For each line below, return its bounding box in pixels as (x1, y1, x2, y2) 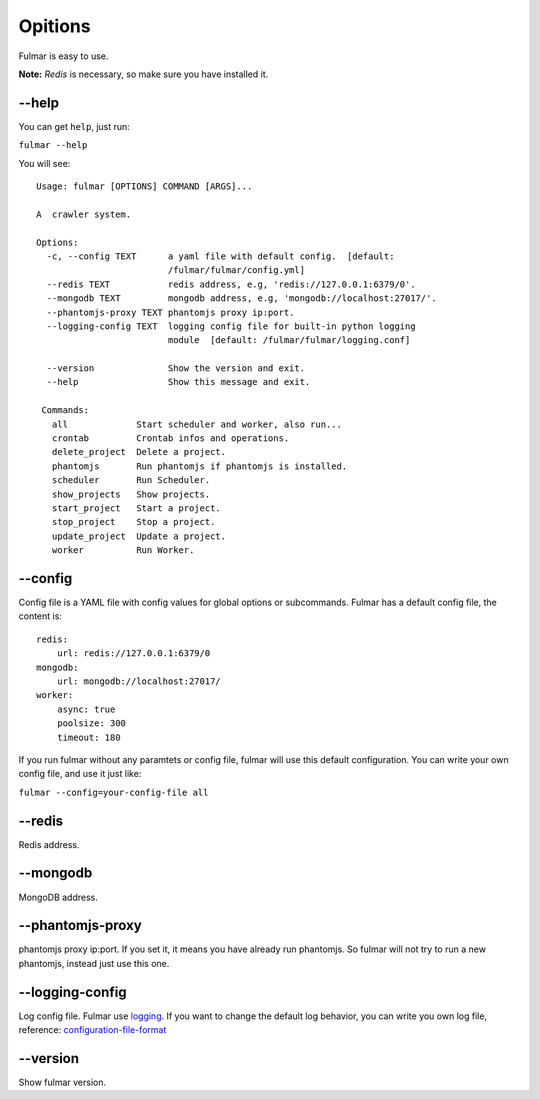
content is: (18, 610, 62, 622)
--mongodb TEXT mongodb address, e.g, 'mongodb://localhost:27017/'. (46, 293, 437, 304)
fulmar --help (18, 140, 88, 151)
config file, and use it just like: (18, 768, 142, 780)
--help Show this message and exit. (46, 376, 311, 388)
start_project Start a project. (51, 503, 222, 514)
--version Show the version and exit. (46, 363, 305, 374)
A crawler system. (36, 208, 132, 220)
